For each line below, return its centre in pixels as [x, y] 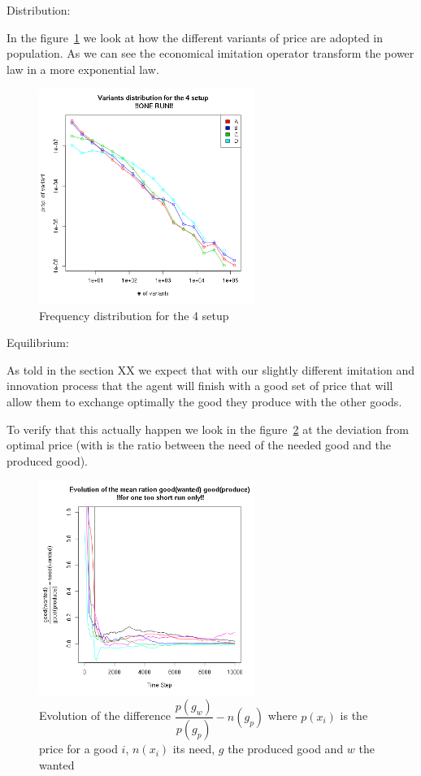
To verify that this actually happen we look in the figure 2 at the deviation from [208, 429]
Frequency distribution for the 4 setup [134, 315]
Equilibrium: [38, 342]
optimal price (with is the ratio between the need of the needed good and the [199, 445]
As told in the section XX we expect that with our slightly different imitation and [210, 369]
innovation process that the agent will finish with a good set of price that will [200, 386]
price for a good [78, 749]
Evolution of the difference [105, 715]
